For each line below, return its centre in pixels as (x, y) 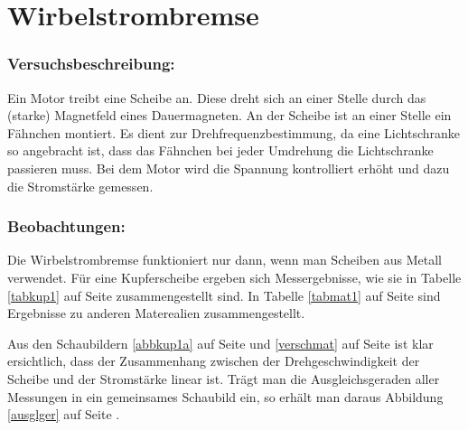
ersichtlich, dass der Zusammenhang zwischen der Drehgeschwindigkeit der (214, 361)
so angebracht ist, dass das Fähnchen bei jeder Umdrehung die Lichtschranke (220, 150)
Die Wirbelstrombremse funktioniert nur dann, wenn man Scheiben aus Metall (225, 260)
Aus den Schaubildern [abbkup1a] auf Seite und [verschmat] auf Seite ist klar (220, 343)
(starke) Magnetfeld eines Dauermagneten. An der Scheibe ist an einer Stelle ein (229, 115)
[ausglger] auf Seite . (64, 414)
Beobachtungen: (66, 226)
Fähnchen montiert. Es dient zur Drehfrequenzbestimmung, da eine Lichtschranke (234, 132)
